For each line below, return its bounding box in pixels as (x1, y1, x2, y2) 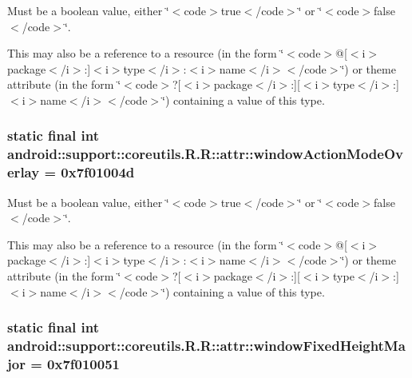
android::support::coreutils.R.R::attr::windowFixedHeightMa (7, 336, 406, 356)
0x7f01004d (61, 162, 135, 182)
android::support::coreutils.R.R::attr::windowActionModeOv (7, 144, 403, 164)
